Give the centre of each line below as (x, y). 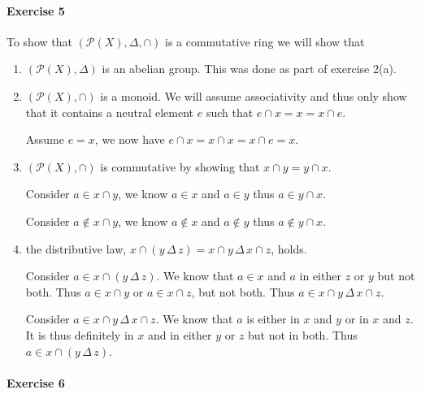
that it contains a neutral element (110, 112)
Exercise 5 (36, 10)
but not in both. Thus (303, 334)
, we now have (130, 139)
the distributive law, (76, 248)
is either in (273, 319)
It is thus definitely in (80, 334)
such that (230, 112)
